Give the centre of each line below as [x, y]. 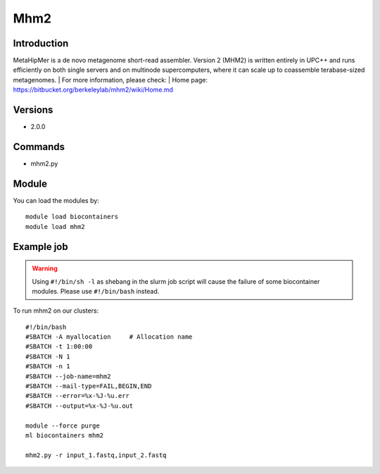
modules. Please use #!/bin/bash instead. [96, 291]
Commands [39, 147]
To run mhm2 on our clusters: [56, 311]
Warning [45, 268]
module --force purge [63, 425]
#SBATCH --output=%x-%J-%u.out [80, 406]
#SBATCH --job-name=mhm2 [68, 376]
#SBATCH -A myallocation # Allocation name [109, 337]
